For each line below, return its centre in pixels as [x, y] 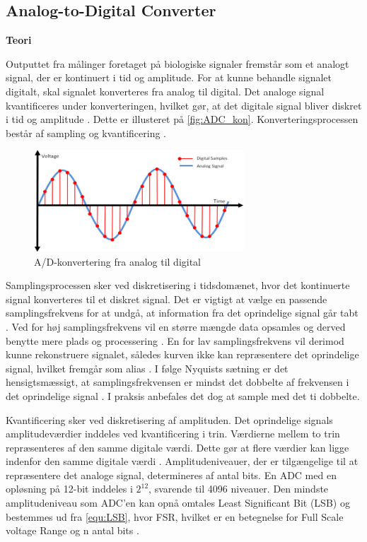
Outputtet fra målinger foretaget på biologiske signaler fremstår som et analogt [177, 63]
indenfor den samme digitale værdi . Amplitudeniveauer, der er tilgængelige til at [182, 461]
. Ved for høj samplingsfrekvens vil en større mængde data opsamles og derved [176, 326]
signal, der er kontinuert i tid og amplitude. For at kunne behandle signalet [169, 77]
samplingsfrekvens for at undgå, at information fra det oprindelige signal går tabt [182, 313]
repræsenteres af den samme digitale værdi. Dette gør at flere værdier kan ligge [177, 447]
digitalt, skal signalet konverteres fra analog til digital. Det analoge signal [165, 91]
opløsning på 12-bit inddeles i [69, 489]
